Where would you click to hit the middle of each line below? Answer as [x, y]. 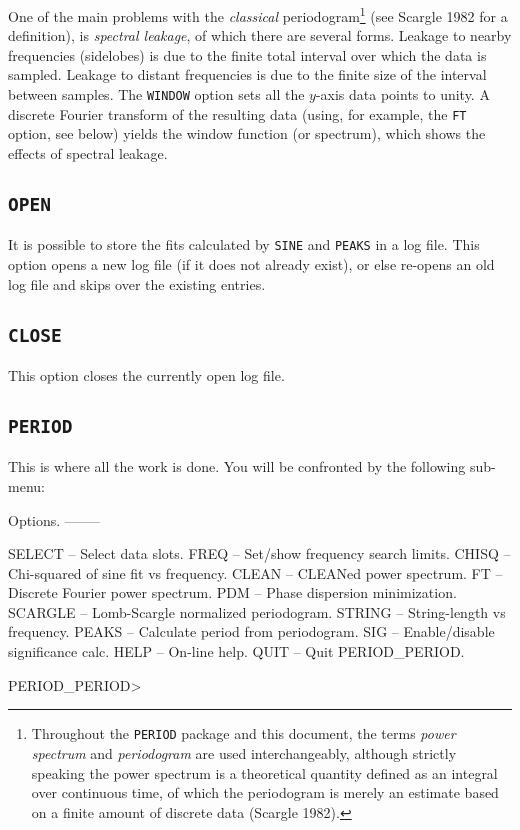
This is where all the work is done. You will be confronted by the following [237, 466]
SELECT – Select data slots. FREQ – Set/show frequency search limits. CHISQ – [259, 553]
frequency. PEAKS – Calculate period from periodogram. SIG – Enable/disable [251, 631]
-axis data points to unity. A [402, 94]
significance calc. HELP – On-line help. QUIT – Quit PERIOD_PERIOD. [236, 651]
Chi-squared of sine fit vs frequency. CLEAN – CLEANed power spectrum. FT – [255, 572]
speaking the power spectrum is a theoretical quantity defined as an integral [264, 772]
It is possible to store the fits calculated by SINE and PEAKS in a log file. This [244, 244]
